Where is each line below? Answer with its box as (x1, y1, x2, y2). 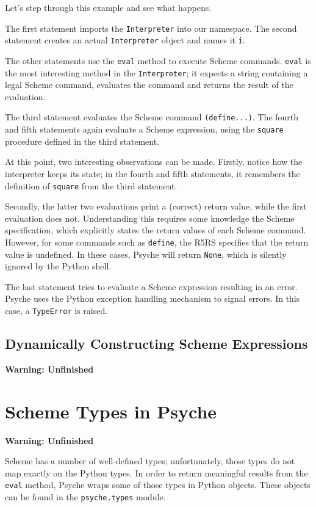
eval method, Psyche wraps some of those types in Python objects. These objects (5, 478, 311, 491)
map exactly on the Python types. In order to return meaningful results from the (5, 466, 308, 479)
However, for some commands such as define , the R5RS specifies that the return (5, 235, 309, 248)
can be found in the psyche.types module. (5, 491, 166, 503)
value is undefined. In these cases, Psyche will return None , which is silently (5, 247, 287, 260)
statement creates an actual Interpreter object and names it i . (5, 34, 245, 46)
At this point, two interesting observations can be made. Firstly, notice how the (5, 155, 303, 168)
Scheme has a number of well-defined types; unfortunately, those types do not (5, 454, 295, 467)
